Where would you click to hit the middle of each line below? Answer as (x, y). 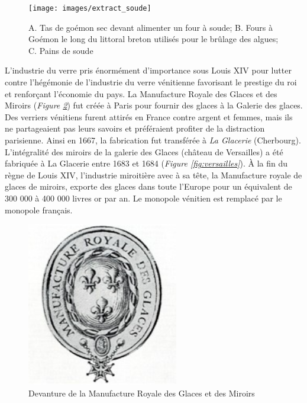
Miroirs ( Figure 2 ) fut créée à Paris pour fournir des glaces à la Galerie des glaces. (154, 105)
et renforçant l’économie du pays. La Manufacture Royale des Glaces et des (141, 93)
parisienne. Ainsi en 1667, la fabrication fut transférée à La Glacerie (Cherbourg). (153, 140)
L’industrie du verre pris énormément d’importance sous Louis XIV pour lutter (148, 70)
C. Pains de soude (61, 50)
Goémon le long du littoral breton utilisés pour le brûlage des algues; (153, 39)
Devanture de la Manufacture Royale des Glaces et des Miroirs (142, 393)
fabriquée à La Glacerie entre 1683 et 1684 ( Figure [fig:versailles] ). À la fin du (146, 163)
